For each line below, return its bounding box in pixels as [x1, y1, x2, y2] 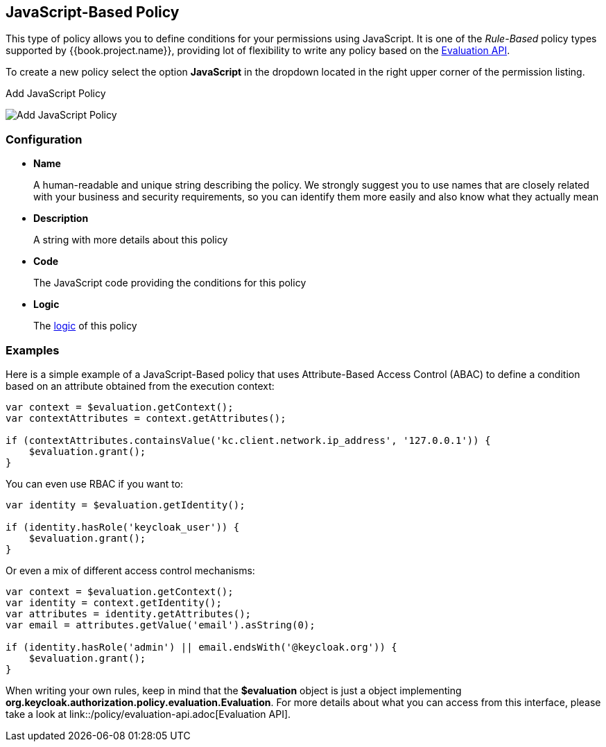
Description [33, 212, 89, 225]
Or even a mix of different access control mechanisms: [6, 564, 255, 576]
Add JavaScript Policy [6, 87, 106, 100]
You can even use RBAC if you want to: [6, 477, 184, 490]
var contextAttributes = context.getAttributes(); [6, 412, 286, 424]
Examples [6, 343, 60, 357]
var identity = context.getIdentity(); [6, 596, 222, 608]
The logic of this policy [33, 320, 137, 332]
